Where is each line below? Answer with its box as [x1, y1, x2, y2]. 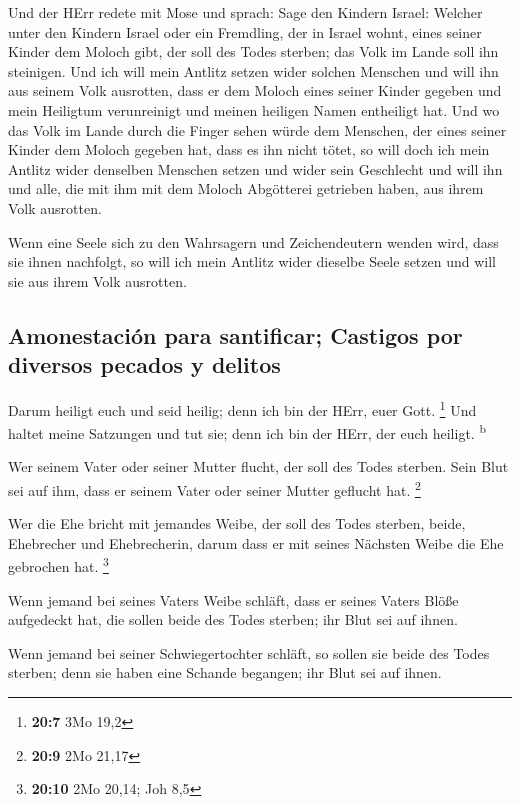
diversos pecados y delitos [8, 349, 281, 380]
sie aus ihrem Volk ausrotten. [8, 270, 187, 291]
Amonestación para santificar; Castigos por [8, 319, 463, 350]
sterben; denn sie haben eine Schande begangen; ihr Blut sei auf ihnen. [8, 662, 442, 683]
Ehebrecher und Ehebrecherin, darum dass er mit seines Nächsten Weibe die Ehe [8, 532, 504, 553]
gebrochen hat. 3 [8, 553, 109, 577]
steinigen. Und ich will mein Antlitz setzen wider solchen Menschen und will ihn [8, 60, 499, 81]
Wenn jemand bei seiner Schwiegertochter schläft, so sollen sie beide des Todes [8, 642, 490, 663]
